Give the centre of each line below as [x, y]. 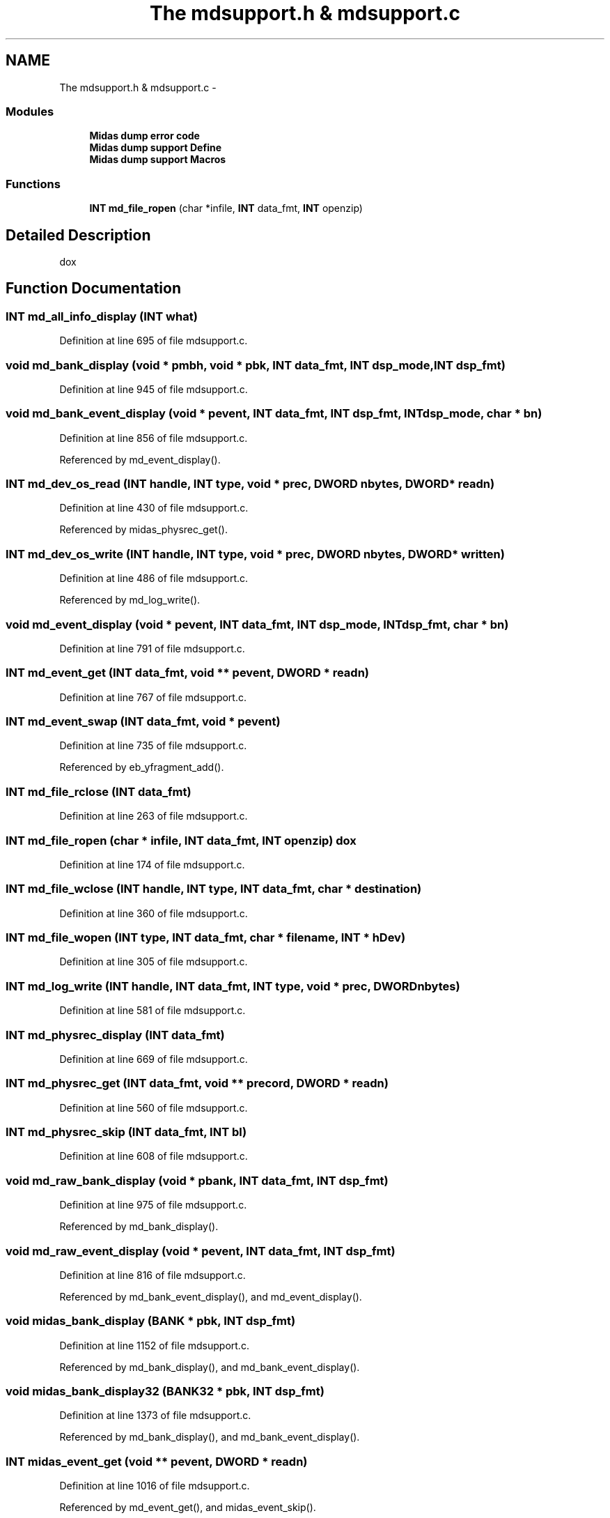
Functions [33, 184]
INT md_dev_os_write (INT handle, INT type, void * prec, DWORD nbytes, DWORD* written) [255, 554]
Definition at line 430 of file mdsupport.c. [154, 508]
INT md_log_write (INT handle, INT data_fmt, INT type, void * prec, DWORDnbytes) [233, 986]
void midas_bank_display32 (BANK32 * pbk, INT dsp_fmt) [165, 1391]
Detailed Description [78, 235]
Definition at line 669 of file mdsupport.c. [154, 1059]
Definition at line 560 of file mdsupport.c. [154, 1107]
